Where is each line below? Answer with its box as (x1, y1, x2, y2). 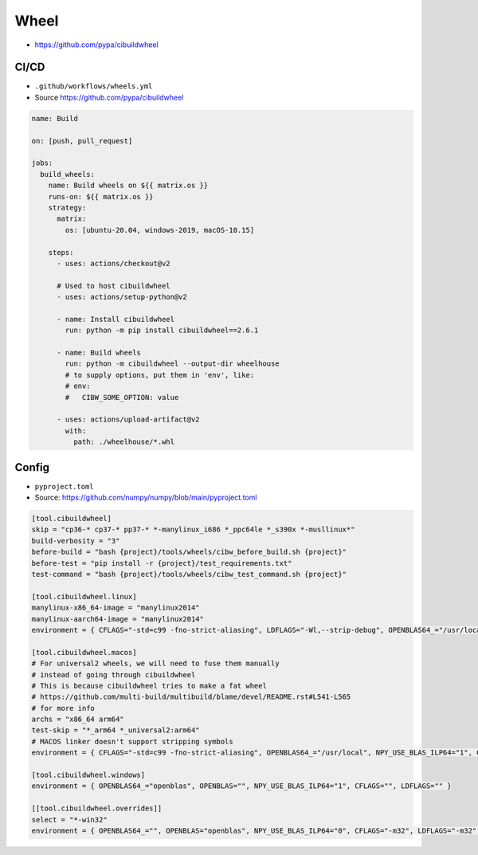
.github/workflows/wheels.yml (34, 82, 153, 91)
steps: (48, 248, 74, 257)
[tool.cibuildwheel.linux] (31, 592, 137, 601)
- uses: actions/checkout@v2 (57, 259, 170, 268)
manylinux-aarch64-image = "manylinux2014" (31, 614, 205, 623)
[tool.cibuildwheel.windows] (31, 771, 146, 780)
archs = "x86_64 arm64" (31, 715, 125, 724)
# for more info (31, 704, 96, 712)
